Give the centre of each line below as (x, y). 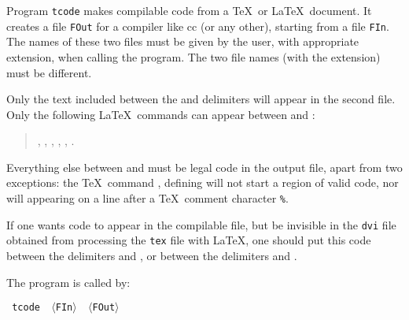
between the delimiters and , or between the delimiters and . (152, 256)
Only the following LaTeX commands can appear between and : (161, 114)
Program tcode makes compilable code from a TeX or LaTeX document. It (189, 10)
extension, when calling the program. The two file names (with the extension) (193, 56)
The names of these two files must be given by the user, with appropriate (183, 41)
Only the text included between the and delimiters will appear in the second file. (201, 99)
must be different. (49, 72)
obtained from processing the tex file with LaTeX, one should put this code (189, 240)
